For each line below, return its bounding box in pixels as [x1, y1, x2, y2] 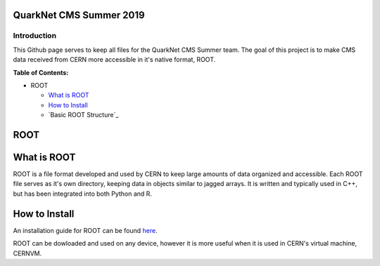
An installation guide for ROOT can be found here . [13, 226, 158, 234]
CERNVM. [13, 249, 42, 258]
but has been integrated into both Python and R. [13, 189, 153, 198]
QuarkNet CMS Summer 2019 [13, 9, 145, 21]
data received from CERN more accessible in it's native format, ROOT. [13, 55, 216, 64]
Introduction [13, 31, 56, 41]
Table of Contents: [13, 68, 69, 77]
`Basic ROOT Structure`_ [48, 111, 119, 119]
